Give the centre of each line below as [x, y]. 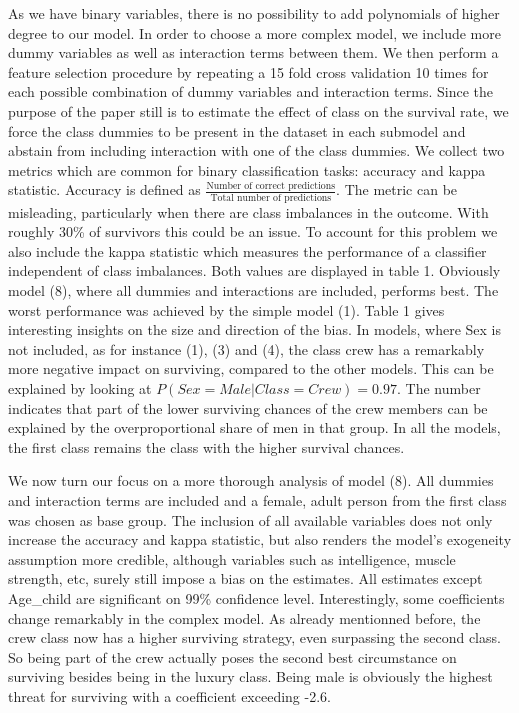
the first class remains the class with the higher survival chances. [206, 446]
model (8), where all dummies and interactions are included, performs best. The [253, 290]
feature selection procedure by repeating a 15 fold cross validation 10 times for [248, 71]
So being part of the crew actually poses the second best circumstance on [232, 656]
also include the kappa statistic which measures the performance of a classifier [247, 250]
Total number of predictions [271, 197]
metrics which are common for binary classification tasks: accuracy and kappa [247, 169]
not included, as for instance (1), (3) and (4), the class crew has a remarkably [246, 348]
